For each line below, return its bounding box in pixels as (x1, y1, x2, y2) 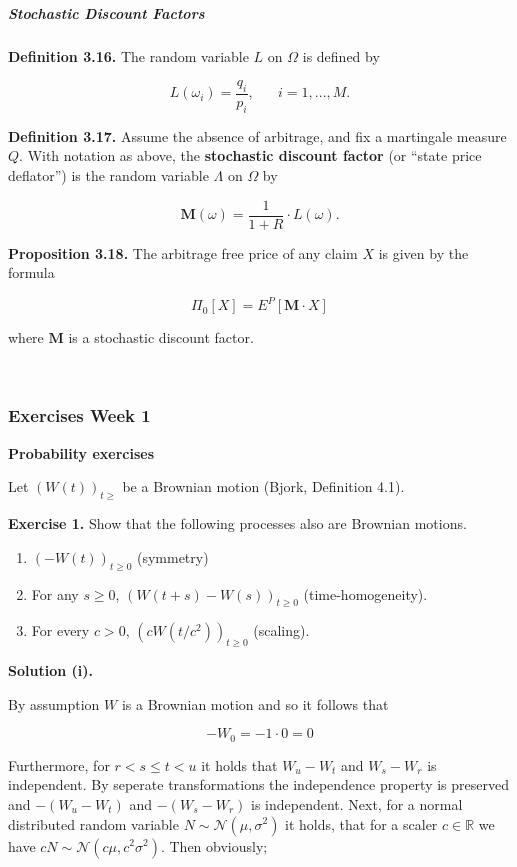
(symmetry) (136, 546, 209, 567)
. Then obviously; (160, 835, 268, 856)
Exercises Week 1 (8, 403, 151, 428)
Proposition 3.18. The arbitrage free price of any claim (8, 242, 358, 263)
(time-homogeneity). (303, 583, 428, 604)
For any (31, 583, 79, 604)
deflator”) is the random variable (8, 164, 209, 185)
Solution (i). (8, 660, 93, 681)
